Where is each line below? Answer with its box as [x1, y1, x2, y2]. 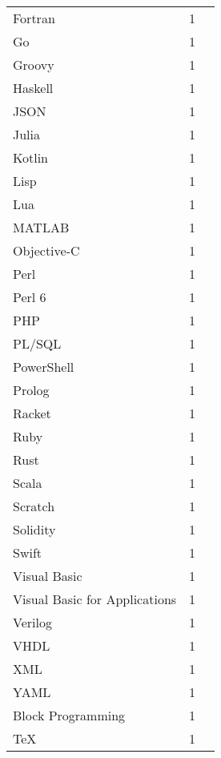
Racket [13, 404, 51, 422]
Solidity [13, 520, 56, 538]
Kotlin [13, 148, 49, 167]
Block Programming [13, 706, 126, 724]
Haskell [13, 79, 54, 97]
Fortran [13, 9, 55, 27]
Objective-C [13, 241, 80, 260]
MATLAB [13, 218, 70, 236]
